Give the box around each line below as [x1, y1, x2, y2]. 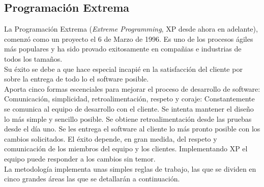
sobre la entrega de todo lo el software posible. [4, 73, 149, 84]
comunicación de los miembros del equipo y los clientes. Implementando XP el [4, 143, 248, 154]
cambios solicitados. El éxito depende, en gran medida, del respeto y [4, 133, 217, 144]
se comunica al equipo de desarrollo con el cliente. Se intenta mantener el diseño [4, 103, 254, 114]
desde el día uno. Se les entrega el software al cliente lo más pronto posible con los [4, 123, 260, 134]
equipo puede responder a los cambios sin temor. [4, 153, 156, 164]
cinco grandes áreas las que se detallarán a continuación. [4, 173, 180, 184]
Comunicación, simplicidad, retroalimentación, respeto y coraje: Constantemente [4, 93, 255, 104]
